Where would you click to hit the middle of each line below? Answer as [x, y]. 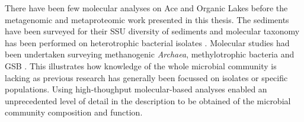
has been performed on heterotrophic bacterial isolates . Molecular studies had [147, 42]
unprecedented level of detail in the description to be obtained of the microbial [148, 100]
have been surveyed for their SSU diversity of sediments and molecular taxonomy [152, 31]
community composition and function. [74, 112]
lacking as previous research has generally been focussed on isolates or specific [146, 77]
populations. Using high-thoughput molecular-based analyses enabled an [136, 89]
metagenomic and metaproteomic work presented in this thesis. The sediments [147, 19]
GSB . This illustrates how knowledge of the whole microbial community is [141, 65]
